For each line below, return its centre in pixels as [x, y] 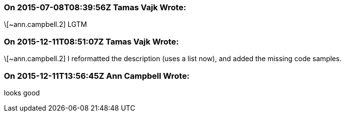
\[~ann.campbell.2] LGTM [46, 24]
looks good [22, 93]
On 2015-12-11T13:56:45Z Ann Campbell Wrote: [97, 76]
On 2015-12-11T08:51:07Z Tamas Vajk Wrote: [92, 41]
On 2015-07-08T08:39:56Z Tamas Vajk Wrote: [95, 7]
